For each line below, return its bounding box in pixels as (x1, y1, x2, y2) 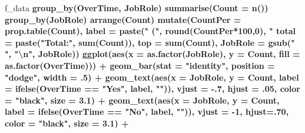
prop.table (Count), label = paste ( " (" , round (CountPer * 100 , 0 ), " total (5, 25, 296, 37)
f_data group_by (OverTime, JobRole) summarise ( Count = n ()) (5, 2, 268, 14)
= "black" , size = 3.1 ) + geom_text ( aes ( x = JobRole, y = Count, (5, 94, 280, 106)
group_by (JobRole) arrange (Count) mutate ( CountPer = (5, 13, 241, 25)
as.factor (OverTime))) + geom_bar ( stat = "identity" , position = (5, 59, 275, 71)
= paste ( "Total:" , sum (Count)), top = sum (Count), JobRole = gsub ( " (5, 36, 295, 48)
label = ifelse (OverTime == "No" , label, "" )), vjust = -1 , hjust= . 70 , (5, 105, 289, 118)
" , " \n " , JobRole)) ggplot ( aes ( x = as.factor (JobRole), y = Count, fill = (5, 48, 300, 60)
